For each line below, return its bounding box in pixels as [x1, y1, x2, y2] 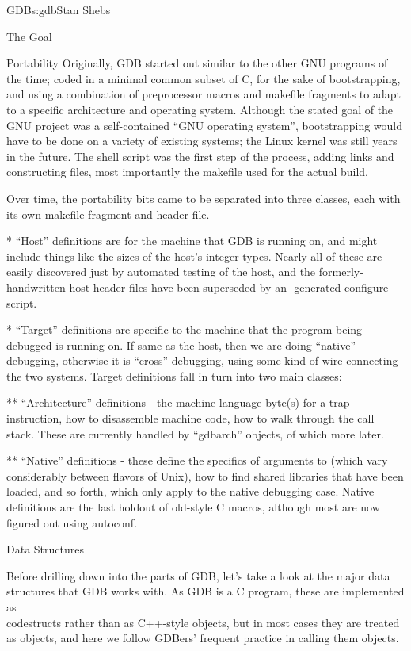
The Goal [6, 28, 52, 44]
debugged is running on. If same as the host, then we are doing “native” [6, 336, 356, 353]
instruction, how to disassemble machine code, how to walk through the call [6, 410, 375, 427]
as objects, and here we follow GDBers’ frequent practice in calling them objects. [6, 630, 399, 646]
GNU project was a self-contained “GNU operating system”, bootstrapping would [6, 117, 403, 133]
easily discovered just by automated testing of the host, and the [6, 263, 316, 280]
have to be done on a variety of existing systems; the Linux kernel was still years [6, 132, 398, 149]
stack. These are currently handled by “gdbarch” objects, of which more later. [6, 425, 384, 442]
